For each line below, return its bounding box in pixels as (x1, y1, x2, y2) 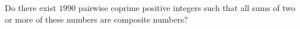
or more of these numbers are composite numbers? (5, 13, 188, 25)
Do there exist (5, 2, 56, 13)
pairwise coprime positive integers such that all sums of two (78, 2, 296, 13)
